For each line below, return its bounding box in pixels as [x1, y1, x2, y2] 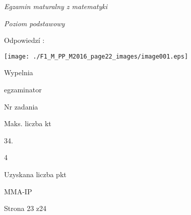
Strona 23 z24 [4, 203, 47, 213]
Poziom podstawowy [4, 18, 65, 28]
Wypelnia [4, 67, 33, 78]
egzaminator [4, 84, 42, 95]
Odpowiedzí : [4, 35, 45, 45]
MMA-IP [4, 186, 32, 196]
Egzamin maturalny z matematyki [4, 1, 108, 11]
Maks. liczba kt [4, 118, 51, 129]
